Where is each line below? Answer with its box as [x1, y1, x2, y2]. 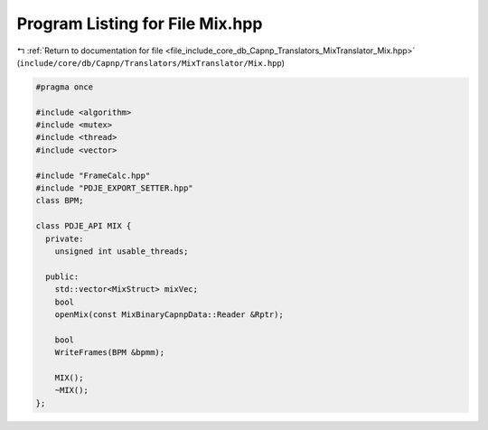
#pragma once [35, 81, 94, 92]
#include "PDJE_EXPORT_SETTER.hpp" [35, 183, 193, 193]
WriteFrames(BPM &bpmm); [54, 348, 165, 358]
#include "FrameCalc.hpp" [35, 170, 151, 181]
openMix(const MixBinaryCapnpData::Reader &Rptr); [54, 309, 284, 320]
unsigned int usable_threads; [54, 247, 189, 257]
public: [45, 271, 80, 282]
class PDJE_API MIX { [35, 221, 132, 231]
